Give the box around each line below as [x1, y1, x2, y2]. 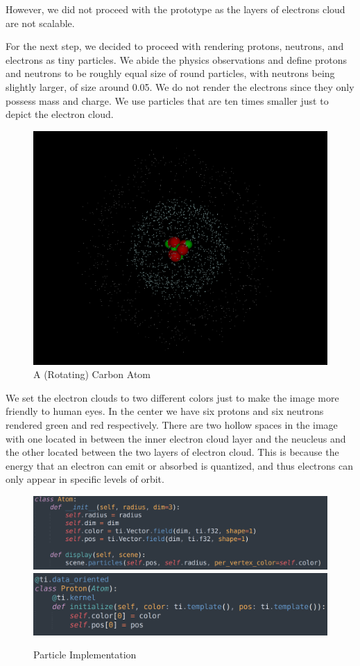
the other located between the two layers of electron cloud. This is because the [6, 445, 339, 459]
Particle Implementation [33, 647, 137, 662]
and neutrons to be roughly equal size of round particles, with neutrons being [6, 66, 335, 80]
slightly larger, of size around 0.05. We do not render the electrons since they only [6, 79, 354, 94]
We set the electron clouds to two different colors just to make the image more [6, 390, 339, 404]
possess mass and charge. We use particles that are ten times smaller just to [6, 93, 329, 108]
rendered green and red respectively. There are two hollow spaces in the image [6, 418, 338, 432]
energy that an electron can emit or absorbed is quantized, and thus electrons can [6, 458, 353, 472]
